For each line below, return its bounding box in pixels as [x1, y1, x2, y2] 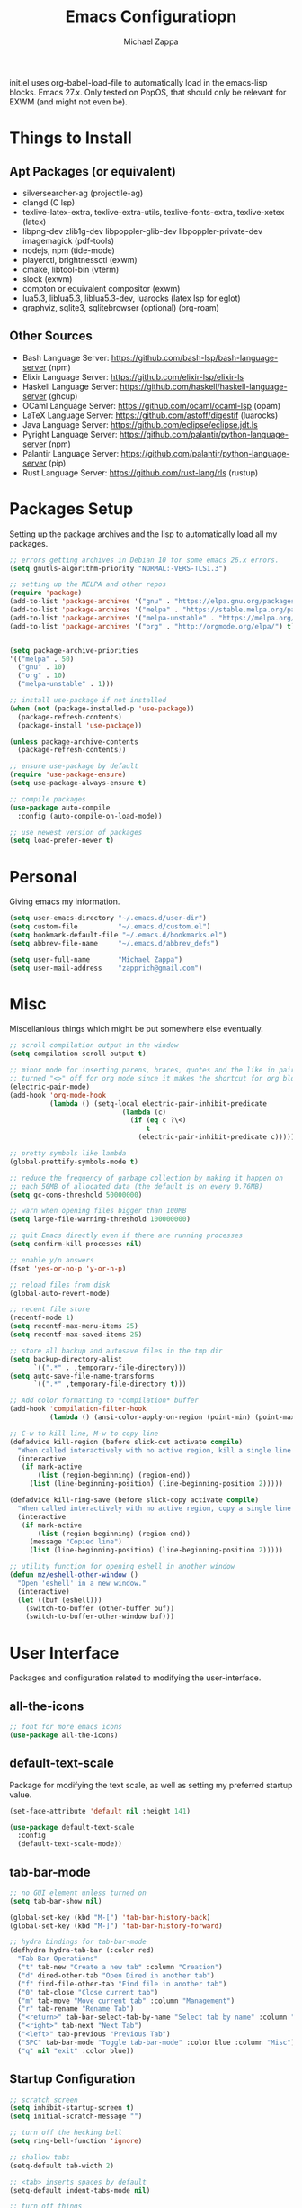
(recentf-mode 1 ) [9, 1313, 75, 1323]
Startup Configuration [9, 2071, 136, 2086]
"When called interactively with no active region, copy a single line [17, 1504, 292, 1513]
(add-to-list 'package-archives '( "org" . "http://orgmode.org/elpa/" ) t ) [9, 621, 296, 631]
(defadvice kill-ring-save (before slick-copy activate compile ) [9, 1496, 259, 1505]
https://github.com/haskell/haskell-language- [120, 381, 288, 392]
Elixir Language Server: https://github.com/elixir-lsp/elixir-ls [22, 371, 244, 382]
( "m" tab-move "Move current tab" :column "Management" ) [17, 1996, 235, 2005]
